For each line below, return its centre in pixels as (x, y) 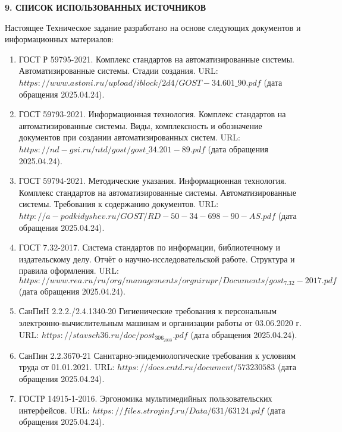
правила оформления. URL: (69, 270)
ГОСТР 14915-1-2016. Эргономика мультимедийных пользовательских (145, 398)
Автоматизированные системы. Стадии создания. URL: (118, 71)
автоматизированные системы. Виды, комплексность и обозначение (140, 125)
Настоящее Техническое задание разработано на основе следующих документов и (153, 27)
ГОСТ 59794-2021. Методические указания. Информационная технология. (153, 181)
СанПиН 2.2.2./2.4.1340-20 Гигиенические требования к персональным (148, 311)
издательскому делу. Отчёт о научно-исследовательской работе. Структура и (157, 259)
